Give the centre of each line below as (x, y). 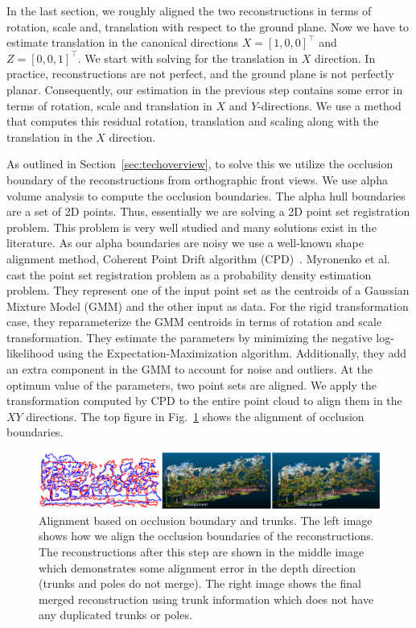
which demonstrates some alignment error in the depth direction (197, 567)
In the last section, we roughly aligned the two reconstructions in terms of (189, 10)
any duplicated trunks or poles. (115, 615)
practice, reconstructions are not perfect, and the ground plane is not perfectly (200, 74)
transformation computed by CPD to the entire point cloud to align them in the (204, 401)
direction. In (345, 58)
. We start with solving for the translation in (188, 58)
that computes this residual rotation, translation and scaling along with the (193, 121)
